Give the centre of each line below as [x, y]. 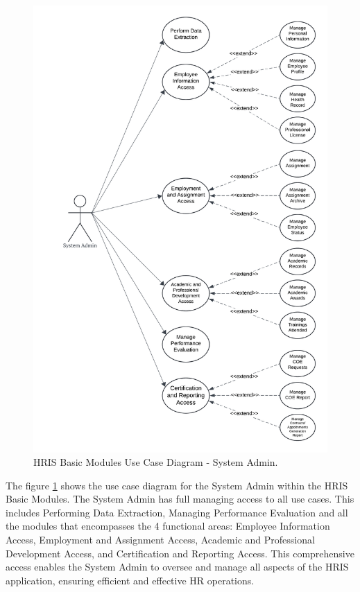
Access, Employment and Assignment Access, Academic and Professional [160, 540]
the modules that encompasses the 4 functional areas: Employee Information [168, 526]
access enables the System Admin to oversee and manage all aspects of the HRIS [177, 567]
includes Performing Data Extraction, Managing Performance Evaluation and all [177, 512]
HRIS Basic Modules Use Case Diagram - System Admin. [156, 462]
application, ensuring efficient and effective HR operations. [130, 580]
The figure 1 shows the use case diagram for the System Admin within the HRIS [177, 485]
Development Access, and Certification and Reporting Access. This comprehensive [180, 553]
